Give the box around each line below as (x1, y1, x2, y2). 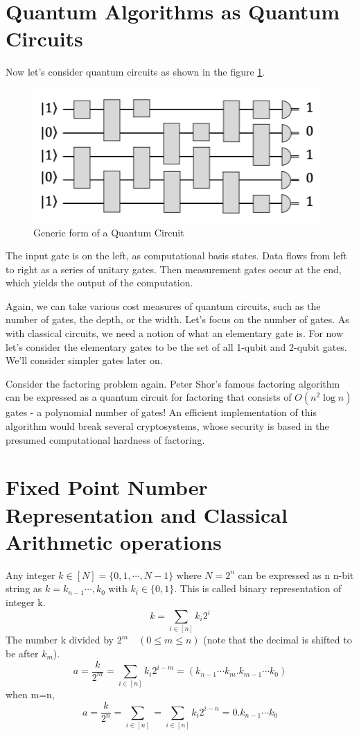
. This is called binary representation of (174, 581, 342, 596)
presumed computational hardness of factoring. (6, 432, 205, 447)
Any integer (6, 567, 55, 582)
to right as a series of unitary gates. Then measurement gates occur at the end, (6, 261, 342, 276)
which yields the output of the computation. (6, 275, 193, 290)
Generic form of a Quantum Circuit (33, 225, 184, 239)
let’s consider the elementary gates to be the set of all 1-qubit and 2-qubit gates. (6, 339, 347, 354)
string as (6, 581, 42, 596)
